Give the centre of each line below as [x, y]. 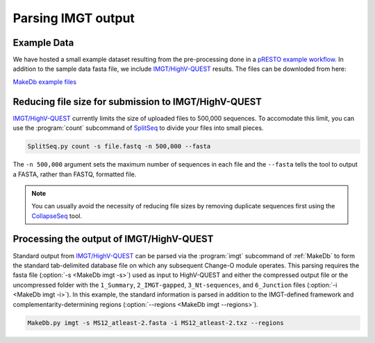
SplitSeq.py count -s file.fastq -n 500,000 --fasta [119, 147]
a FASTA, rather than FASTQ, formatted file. [75, 174]
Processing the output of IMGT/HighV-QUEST [113, 239]
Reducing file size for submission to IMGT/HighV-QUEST [137, 102]
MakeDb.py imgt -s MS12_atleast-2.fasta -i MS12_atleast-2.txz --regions [156, 323]
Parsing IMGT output [74, 18]
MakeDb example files [44, 82]
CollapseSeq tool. [57, 216]
